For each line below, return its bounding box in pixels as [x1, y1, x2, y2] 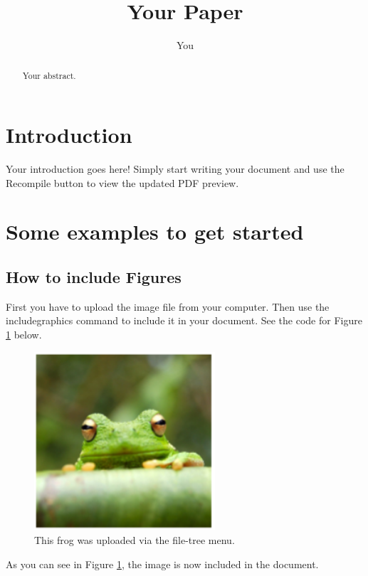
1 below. [6, 327, 42, 342]
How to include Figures [6, 266, 182, 288]
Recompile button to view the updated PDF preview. [6, 175, 239, 190]
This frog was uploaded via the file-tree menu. [34, 533, 235, 548]
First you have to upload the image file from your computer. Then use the [6, 299, 330, 314]
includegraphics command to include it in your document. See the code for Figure [6, 313, 362, 328]
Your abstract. [22, 69, 76, 81]
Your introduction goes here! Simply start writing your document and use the [6, 161, 345, 176]
